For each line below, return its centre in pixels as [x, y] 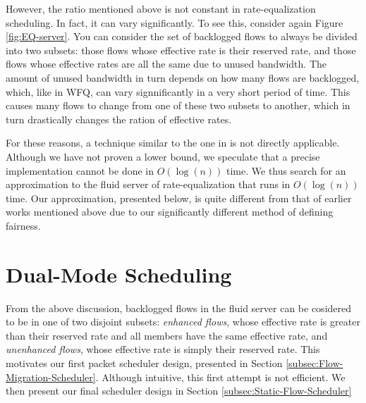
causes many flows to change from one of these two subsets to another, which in [178, 105]
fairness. [23, 225]
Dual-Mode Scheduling [119, 274]
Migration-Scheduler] [51, 377]
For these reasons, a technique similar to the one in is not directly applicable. [173, 143]
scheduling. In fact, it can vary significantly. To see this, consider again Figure [175, 22]
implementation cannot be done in [80, 170]
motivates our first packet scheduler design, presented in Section [144, 363]
